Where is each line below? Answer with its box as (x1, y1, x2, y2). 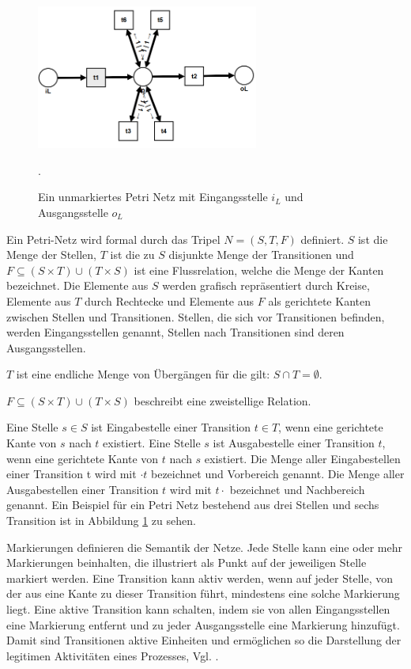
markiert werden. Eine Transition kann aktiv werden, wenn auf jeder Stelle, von (6, 569, 393, 586)
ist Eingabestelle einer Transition (91, 419, 251, 435)
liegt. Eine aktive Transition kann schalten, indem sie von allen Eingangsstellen (6, 601, 390, 618)
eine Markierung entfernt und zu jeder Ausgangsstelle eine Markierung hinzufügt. (6, 616, 400, 633)
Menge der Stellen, (6, 246, 96, 263)
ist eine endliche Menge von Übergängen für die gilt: (16, 366, 270, 382)
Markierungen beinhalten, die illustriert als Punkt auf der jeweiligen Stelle (6, 554, 367, 571)
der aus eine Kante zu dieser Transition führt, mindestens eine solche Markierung (6, 585, 400, 602)
